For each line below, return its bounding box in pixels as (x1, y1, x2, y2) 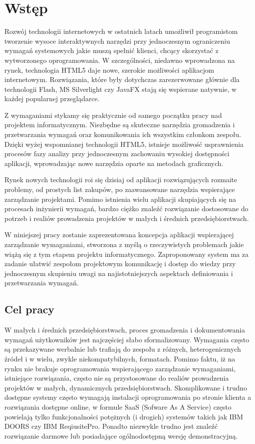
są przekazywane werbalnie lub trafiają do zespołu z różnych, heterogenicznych (4, 344, 241, 354)
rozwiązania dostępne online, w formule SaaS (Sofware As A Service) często (4, 401, 231, 412)
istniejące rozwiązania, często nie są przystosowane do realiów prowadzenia (4, 373, 229, 383)
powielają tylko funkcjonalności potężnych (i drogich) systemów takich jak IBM (4, 411, 243, 421)
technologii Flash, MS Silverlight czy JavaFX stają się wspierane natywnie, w (4, 83, 237, 94)
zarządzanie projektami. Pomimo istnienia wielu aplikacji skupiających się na (4, 194, 236, 204)
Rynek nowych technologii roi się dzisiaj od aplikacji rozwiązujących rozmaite (4, 174, 237, 185)
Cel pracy (4, 302, 54, 317)
